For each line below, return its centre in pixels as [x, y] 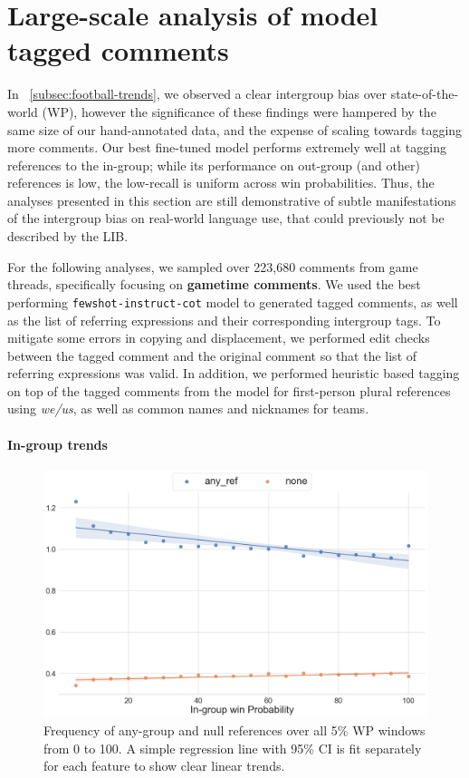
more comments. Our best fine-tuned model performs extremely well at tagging [227, 147]
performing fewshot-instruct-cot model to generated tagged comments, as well [233, 301]
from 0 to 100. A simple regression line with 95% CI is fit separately [233, 748]
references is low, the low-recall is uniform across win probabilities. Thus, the [221, 183]
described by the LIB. [68, 236]
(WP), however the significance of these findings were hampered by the [239, 111]
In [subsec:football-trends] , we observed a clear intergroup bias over [197, 94]
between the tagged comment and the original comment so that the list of [212, 355]
